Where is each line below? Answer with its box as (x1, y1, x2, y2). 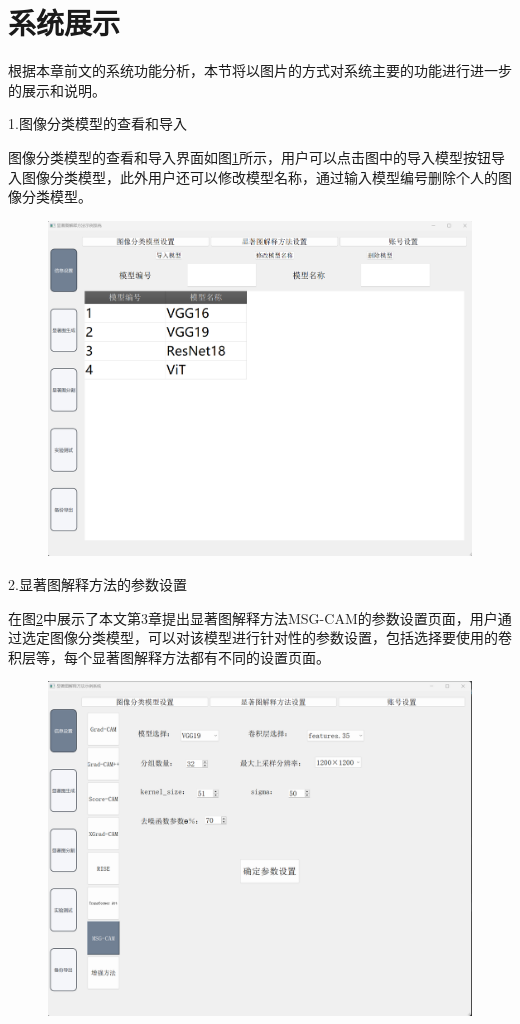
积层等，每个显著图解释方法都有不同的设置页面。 (8, 646, 330, 667)
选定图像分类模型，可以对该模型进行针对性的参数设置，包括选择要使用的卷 (21, 627, 512, 648)
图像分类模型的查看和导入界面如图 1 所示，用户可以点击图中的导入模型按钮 (8, 146, 491, 167)
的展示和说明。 (8, 79, 106, 100)
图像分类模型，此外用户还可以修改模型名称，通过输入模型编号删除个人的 (21, 166, 498, 187)
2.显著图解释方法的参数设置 (8, 573, 187, 594)
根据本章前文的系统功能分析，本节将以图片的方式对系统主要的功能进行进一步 (8, 60, 512, 81)
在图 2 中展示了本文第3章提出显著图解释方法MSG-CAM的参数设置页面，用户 (8, 607, 498, 628)
